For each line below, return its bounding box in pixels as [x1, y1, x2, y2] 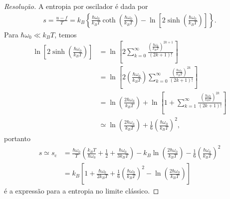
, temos [54, 29, 77, 39]
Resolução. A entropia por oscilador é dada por [4, 1, 148, 11]
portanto [4, 133, 30, 144]
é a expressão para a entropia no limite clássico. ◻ [4, 186, 159, 196]
